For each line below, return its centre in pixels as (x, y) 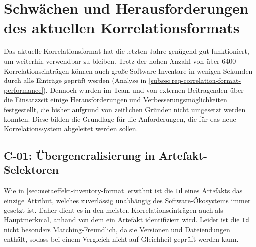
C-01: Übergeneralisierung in (80, 155)
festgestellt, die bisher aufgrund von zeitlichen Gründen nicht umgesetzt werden (125, 109)
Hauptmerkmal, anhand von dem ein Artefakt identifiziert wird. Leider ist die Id (127, 220)
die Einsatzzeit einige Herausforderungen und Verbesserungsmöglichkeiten (116, 100)
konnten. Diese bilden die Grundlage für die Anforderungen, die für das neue (120, 119)
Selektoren (31, 170)
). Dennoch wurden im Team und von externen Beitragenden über (143, 90)
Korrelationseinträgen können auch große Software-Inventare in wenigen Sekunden (128, 70)
